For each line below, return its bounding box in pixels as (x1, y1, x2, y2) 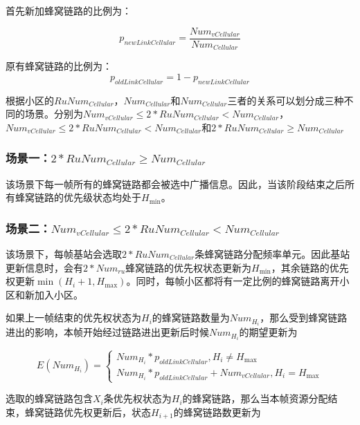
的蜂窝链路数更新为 (173, 404, 261, 419)
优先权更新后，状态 (63, 404, 151, 419)
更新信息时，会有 (6, 260, 83, 274)
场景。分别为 (24, 106, 83, 121)
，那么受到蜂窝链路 (260, 310, 348, 325)
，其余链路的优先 (271, 260, 349, 274)
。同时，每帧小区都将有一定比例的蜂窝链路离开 (126, 274, 340, 288)
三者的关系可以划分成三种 (227, 93, 344, 107)
